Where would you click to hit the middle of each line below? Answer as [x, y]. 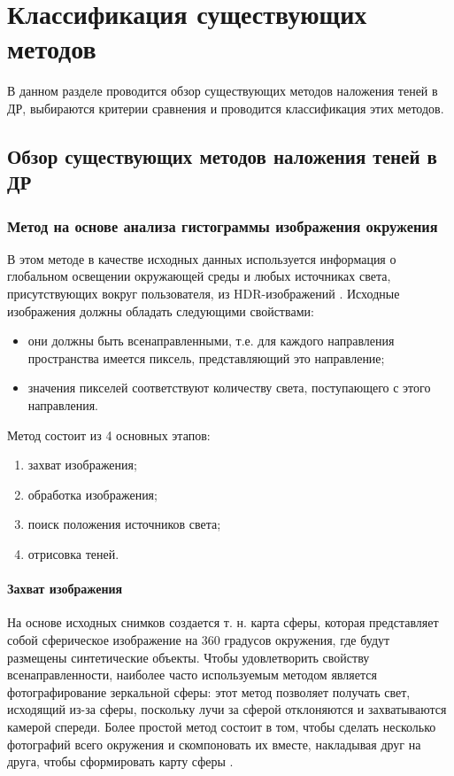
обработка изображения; [92, 494]
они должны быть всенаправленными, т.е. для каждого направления [211, 341]
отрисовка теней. [73, 554]
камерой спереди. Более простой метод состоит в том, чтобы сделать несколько [222, 726]
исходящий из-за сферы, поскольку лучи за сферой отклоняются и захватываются [227, 709]
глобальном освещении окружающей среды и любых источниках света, [199, 276]
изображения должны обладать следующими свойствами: [161, 310]
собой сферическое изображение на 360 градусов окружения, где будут [199, 640]
